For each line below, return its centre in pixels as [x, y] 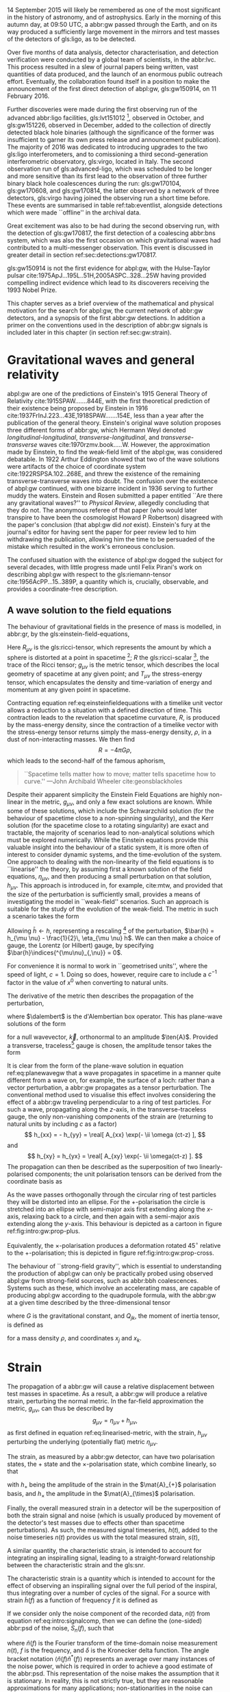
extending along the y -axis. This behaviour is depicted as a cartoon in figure [115, 1224]
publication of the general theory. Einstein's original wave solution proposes [114, 422]
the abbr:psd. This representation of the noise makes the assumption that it [113, 1673]
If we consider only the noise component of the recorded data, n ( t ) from [109, 1614]
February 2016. [28, 96]
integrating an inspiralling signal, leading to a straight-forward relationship [111, 1558]
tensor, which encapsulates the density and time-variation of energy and [110, 683]
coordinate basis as [35, 1181]
